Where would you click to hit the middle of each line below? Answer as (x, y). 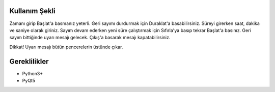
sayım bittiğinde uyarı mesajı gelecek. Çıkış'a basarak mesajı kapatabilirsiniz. (90, 38)
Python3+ (33, 73)
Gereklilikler (29, 61)
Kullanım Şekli (32, 11)
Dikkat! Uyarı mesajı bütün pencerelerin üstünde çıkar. (66, 47)
